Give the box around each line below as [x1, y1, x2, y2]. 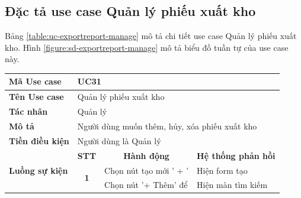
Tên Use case [9, 90, 64, 103]
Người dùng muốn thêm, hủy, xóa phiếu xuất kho [77, 120, 257, 132]
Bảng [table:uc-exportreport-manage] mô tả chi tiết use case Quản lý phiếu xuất [5, 30, 297, 42]
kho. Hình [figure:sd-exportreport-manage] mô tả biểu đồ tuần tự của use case [5, 41, 289, 53]
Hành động [123, 149, 169, 161]
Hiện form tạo [197, 164, 248, 176]
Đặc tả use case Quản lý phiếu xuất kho [5, 2, 256, 20]
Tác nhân [9, 105, 48, 118]
